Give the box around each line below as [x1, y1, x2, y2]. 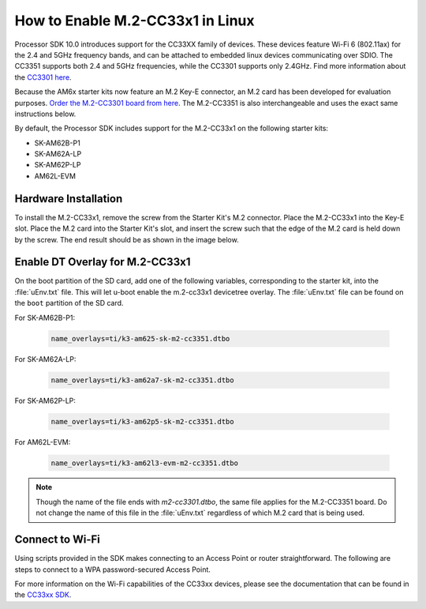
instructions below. [14, 109, 77, 118]
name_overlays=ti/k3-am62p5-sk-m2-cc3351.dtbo [50, 417, 234, 426]
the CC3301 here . [14, 72, 72, 82]
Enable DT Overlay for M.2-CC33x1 [14, 255, 191, 269]
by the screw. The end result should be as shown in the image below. [14, 235, 240, 244]
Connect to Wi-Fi [14, 533, 100, 547]
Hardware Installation [14, 192, 123, 205]
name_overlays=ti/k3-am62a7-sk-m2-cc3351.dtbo [50, 375, 234, 385]
